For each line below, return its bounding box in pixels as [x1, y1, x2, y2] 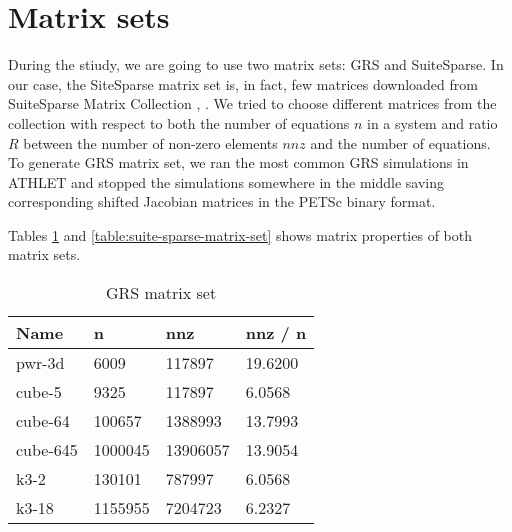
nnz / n [245, 321, 307, 345]
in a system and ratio [367, 112, 498, 133]
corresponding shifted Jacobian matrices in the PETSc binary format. [8, 191, 436, 212]
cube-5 [16, 380, 62, 404]
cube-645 [16, 438, 78, 462]
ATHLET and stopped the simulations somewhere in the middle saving [8, 171, 444, 192]
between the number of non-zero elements [23, 132, 278, 153]
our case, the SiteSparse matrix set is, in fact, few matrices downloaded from [8, 73, 478, 94]
